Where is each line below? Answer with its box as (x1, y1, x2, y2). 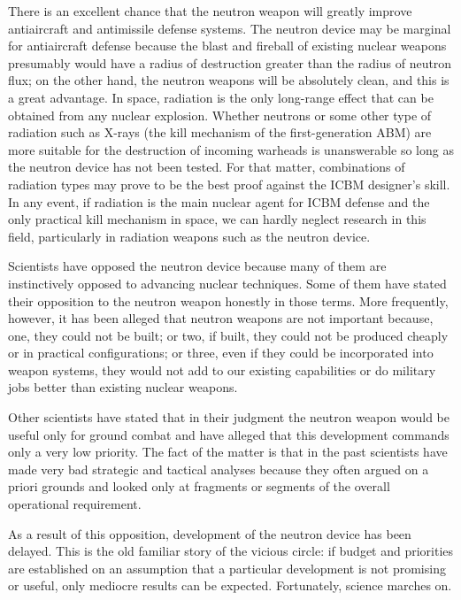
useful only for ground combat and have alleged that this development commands (8, 425, 449, 443)
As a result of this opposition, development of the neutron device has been (8, 524, 411, 542)
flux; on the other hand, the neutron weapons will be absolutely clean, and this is (8, 71, 449, 89)
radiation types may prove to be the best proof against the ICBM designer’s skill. (8, 174, 450, 193)
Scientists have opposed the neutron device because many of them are (8, 257, 387, 275)
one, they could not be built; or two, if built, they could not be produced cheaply (8, 326, 449, 344)
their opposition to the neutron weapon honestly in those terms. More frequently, (8, 291, 449, 310)
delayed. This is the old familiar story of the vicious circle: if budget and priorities (8, 542, 454, 560)
